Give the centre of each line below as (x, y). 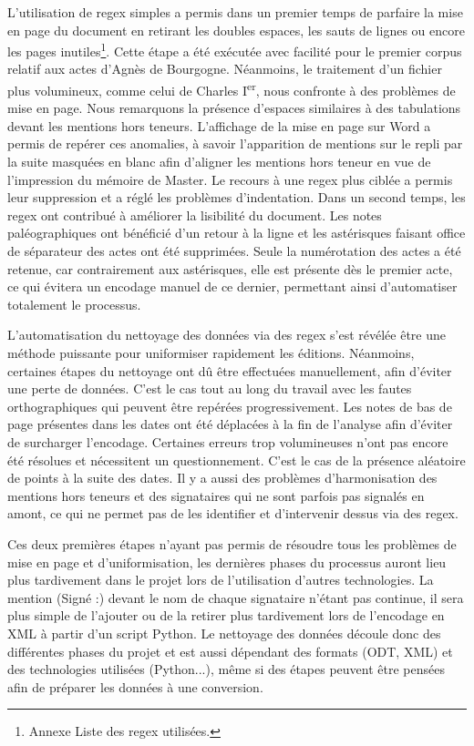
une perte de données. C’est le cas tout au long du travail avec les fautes (210, 388)
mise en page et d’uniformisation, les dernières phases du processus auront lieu (227, 562)
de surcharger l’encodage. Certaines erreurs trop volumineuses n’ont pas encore (228, 441)
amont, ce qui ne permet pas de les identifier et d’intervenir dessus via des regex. (233, 513)
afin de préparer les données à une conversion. (135, 686)
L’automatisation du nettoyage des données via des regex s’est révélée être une (227, 335)
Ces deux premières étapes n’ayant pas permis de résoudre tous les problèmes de (232, 543)
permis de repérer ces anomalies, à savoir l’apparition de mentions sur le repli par (235, 143)
